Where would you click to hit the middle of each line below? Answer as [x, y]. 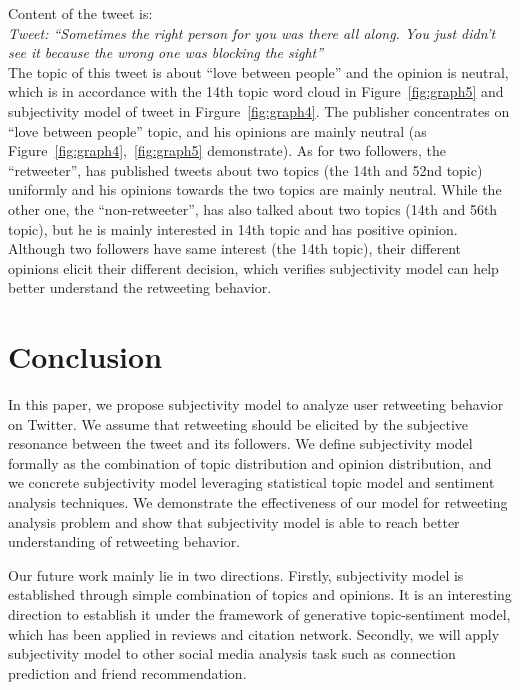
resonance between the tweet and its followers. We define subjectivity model [240, 443]
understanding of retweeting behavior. [124, 541]
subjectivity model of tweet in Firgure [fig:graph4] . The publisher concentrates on [259, 110]
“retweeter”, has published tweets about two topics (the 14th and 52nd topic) [245, 169]
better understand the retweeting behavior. [140, 287]
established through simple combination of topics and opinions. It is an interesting [260, 594]
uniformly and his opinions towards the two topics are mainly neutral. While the [255, 189]
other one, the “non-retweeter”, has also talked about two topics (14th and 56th [253, 208]
